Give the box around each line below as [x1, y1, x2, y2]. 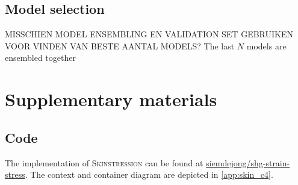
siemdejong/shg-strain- [206, 156, 290, 169]
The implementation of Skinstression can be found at [5, 156, 203, 169]
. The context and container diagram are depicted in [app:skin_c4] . [25, 168, 273, 181]
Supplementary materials [5, 87, 217, 111]
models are [246, 39, 287, 52]
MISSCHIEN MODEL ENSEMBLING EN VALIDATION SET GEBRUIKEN [5, 28, 293, 40]
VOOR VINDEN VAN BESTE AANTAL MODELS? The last [5, 39, 235, 52]
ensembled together [5, 51, 76, 64]
